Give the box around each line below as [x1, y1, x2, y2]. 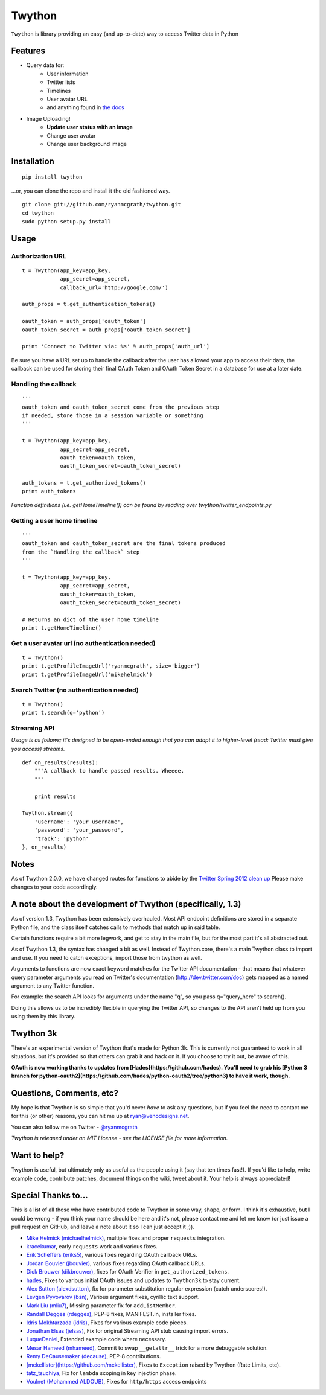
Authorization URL [11, 252, 66, 260]
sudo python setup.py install [22, 218, 112, 225]
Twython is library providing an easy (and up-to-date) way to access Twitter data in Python [11, 30, 238, 37]
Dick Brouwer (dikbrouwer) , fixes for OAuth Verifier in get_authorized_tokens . [26, 1268, 229, 1275]
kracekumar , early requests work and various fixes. [26, 1243, 158, 1250]
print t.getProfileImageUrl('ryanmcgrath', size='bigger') [22, 663, 200, 669]
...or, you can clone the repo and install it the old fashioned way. [11, 187, 170, 194]
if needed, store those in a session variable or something [22, 412, 203, 419]
